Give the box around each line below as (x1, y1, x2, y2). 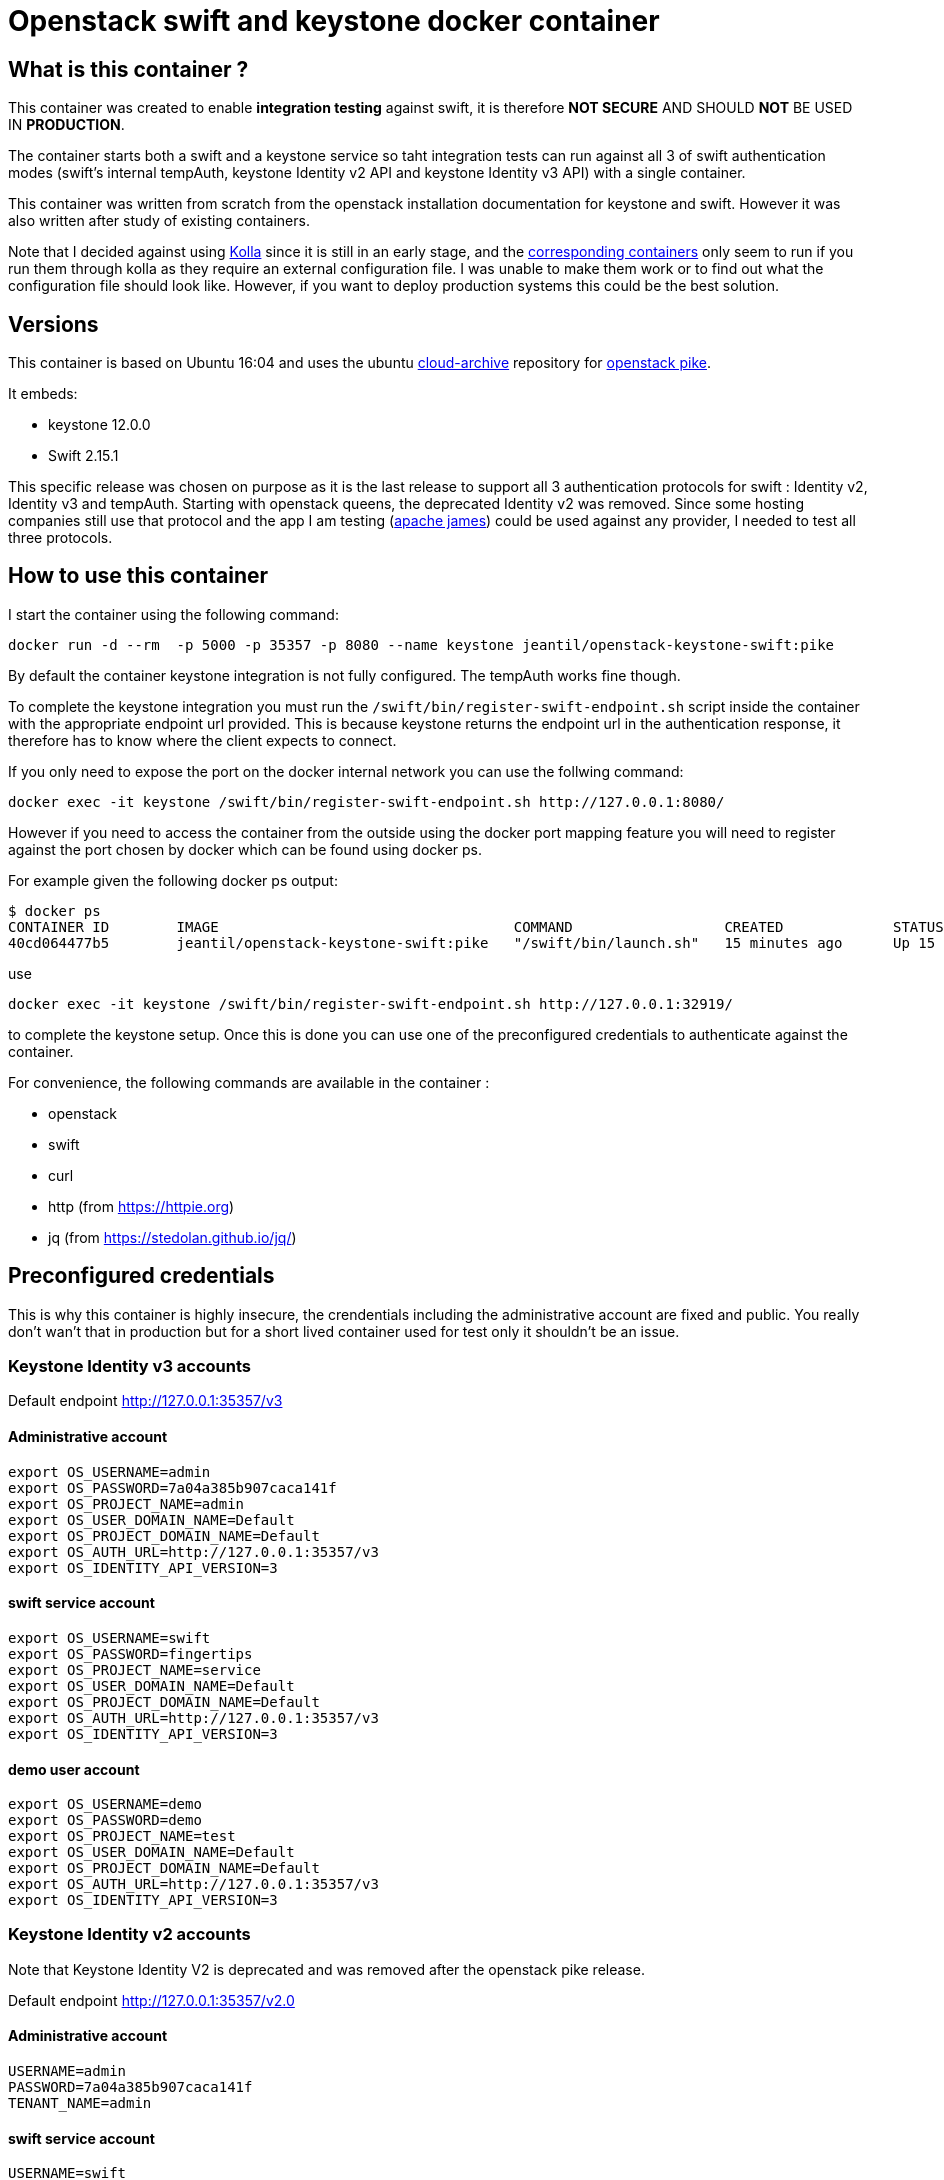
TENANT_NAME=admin (8, 2095, 152, 2112)
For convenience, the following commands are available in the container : (8, 1073, 490, 1091)
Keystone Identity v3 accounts (8, 1356, 252, 1377)
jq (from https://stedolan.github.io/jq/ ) (48, 1228, 297, 1246)
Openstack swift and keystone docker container (8, 4, 660, 38)
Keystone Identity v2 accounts (8, 1924, 251, 1945)
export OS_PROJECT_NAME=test (8, 1828, 236, 1845)
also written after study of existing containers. (8, 212, 310, 230)
